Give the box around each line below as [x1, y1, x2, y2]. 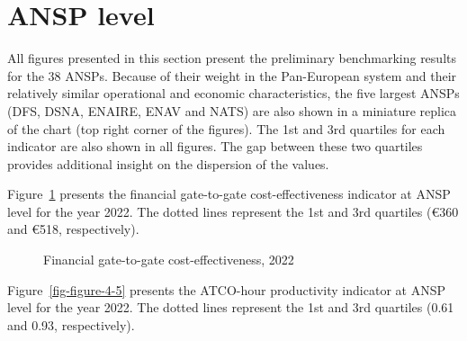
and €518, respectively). [7, 220, 139, 238]
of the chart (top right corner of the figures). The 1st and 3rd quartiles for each [7, 119, 445, 138]
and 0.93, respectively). [7, 315, 135, 334]
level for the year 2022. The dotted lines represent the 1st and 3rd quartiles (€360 [7, 202, 459, 220]
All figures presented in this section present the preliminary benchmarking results [7, 49, 456, 67]
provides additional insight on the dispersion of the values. [7, 154, 329, 173]
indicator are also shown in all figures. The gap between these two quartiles [7, 137, 423, 156]
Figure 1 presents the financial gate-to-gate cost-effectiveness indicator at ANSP [7, 184, 451, 203]
